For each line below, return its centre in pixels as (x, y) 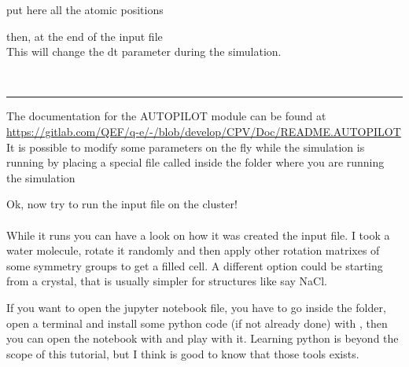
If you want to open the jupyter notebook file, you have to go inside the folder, (196, 307)
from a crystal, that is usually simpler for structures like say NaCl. (167, 281)
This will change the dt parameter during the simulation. (144, 51)
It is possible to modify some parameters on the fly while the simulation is (186, 147)
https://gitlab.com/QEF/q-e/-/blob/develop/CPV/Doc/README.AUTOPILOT (204, 131)
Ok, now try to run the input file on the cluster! (122, 204)
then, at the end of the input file (85, 36)
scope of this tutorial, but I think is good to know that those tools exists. (183, 353)
